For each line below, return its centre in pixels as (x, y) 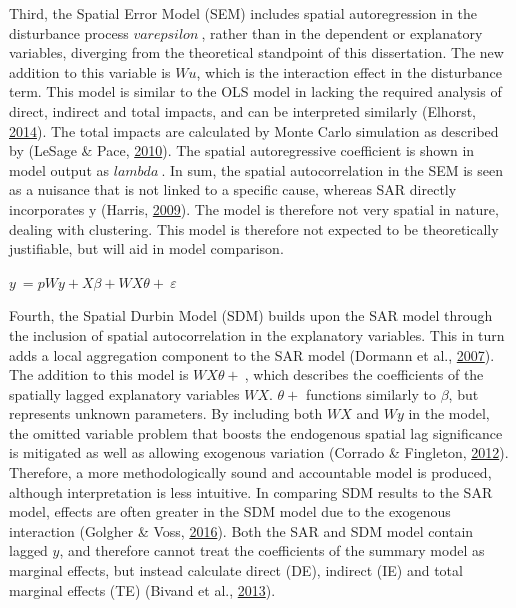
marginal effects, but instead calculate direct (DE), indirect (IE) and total (236, 570)
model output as (59, 169)
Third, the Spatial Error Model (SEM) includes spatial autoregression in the (243, 13)
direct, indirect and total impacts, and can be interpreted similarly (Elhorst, (242, 110)
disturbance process (69, 32)
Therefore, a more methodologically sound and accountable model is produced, (250, 472)
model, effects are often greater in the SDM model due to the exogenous (230, 511)
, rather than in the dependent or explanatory (342, 32)
